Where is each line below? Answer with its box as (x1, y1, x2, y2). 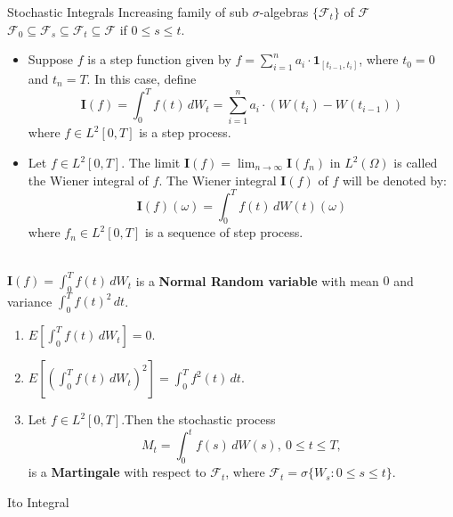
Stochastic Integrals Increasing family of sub (7, 3, 249, 21)
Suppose (28, 50, 74, 69)
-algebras (259, 3, 309, 21)
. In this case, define (86, 69, 197, 87)
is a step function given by (87, 50, 231, 69)
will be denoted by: (342, 170, 448, 189)
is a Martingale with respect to (28, 463, 206, 481)
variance (7, 291, 53, 310)
